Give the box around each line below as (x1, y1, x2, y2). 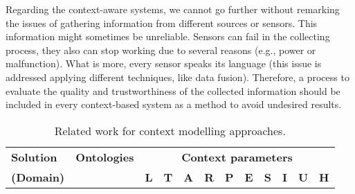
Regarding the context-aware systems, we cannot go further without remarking (6, 2, 340, 16)
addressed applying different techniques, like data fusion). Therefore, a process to (6, 69, 349, 84)
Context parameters (181, 148, 293, 165)
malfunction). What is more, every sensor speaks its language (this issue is (6, 56, 322, 71)
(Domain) (11, 168, 65, 185)
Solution (11, 148, 57, 165)
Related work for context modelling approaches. (54, 122, 286, 139)
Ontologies (75, 148, 134, 165)
